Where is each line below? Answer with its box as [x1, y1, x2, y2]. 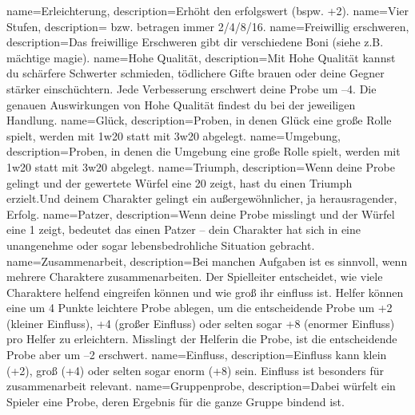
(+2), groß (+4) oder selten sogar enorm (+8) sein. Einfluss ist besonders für [6, 362, 384, 378]
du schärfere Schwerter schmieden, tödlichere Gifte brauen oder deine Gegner [6, 65, 385, 81]
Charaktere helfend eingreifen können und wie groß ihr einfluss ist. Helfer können [6, 283, 404, 300]
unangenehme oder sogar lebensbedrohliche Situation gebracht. [6, 236, 315, 253]
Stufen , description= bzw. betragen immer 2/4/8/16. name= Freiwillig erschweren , [6, 18, 409, 34]
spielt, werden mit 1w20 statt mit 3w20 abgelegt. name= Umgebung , [6, 127, 341, 144]
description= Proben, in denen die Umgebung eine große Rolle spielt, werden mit [6, 143, 401, 160]
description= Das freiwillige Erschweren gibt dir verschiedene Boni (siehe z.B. [6, 34, 384, 50]
